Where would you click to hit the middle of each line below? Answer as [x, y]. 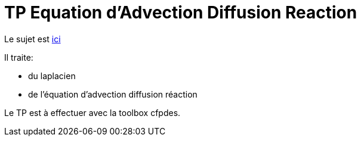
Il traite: [19, 57]
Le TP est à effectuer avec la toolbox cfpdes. [92, 112]
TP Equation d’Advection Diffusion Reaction [181, 12]
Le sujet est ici [33, 39]
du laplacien [52, 76]
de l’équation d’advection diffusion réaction [113, 94]
